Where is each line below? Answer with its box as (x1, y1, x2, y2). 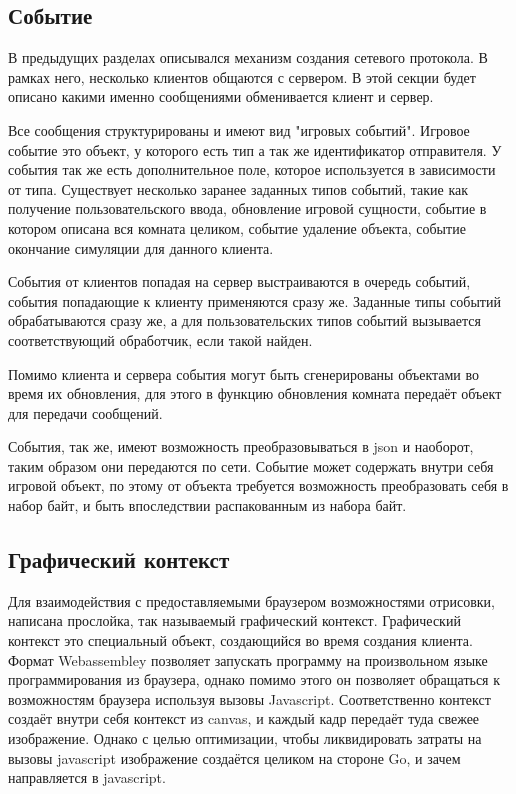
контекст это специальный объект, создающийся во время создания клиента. (8, 630, 473, 651)
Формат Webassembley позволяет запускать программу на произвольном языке (8, 649, 488, 670)
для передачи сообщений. (8, 402, 163, 423)
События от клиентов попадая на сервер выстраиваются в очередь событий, (8, 271, 471, 292)
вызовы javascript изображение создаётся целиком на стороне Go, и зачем (8, 747, 461, 768)
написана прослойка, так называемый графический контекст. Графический (8, 610, 461, 631)
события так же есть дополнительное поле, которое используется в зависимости (8, 159, 496, 180)
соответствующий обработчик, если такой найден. (8, 329, 313, 350)
